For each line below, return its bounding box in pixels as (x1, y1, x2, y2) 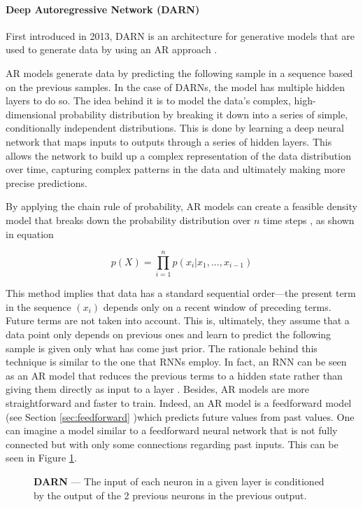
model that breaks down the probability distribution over (6, 212, 251, 227)
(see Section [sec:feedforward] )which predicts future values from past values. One (6, 409, 355, 424)
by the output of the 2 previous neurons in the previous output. (34, 487, 307, 502)
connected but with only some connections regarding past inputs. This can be (6, 436, 339, 451)
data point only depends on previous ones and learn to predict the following (6, 327, 332, 342)
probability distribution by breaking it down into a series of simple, (59, 106, 348, 121)
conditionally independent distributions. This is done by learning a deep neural (6, 120, 344, 135)
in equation (6, 226, 54, 241)
